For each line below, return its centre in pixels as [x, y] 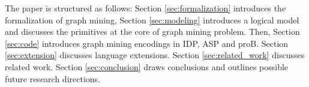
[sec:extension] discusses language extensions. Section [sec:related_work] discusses [155, 55]
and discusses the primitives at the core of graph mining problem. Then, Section [152, 31]
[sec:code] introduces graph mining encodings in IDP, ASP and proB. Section [147, 43]
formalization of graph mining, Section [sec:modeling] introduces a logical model [152, 19]
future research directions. [52, 78]
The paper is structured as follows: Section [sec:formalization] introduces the [145, 8]
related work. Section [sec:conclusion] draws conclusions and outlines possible [147, 66]
